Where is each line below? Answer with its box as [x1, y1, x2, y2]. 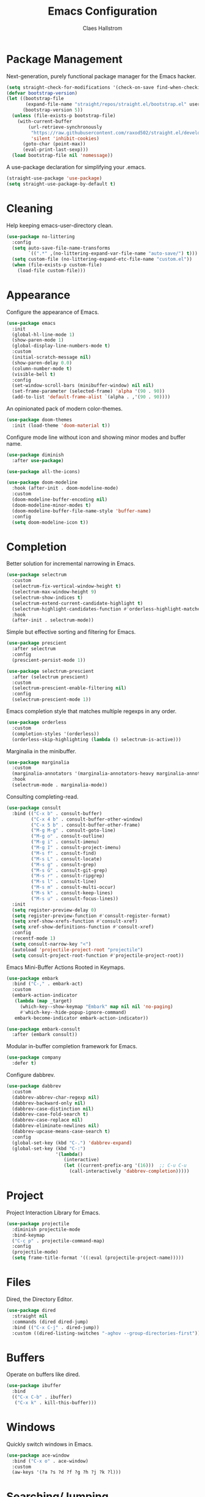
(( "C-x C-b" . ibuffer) [12, 1394, 72, 1401]
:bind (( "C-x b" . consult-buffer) [12, 810, 103, 816]
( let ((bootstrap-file [6, 96, 64, 102]
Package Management [6, 52, 123, 66]
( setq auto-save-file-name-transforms [12, 245, 111, 251]
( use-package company [6, 1054, 62, 1060]
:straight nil [12, 1313, 48, 1319]
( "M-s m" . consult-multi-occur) [31, 884, 116, 891]
